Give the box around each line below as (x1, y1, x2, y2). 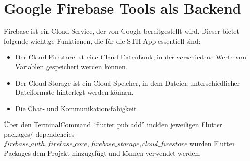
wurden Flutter (189, 138, 235, 148)
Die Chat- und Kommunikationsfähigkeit (15, 103, 137, 113)
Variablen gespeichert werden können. (15, 61, 127, 71)
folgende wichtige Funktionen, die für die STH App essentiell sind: (4, 35, 201, 45)
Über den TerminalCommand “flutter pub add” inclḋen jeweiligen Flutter (4, 119, 222, 130)
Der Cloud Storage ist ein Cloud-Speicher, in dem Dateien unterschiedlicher (15, 77, 240, 88)
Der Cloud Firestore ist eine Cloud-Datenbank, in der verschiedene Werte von (15, 52, 247, 62)
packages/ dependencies (4, 129, 75, 139)
